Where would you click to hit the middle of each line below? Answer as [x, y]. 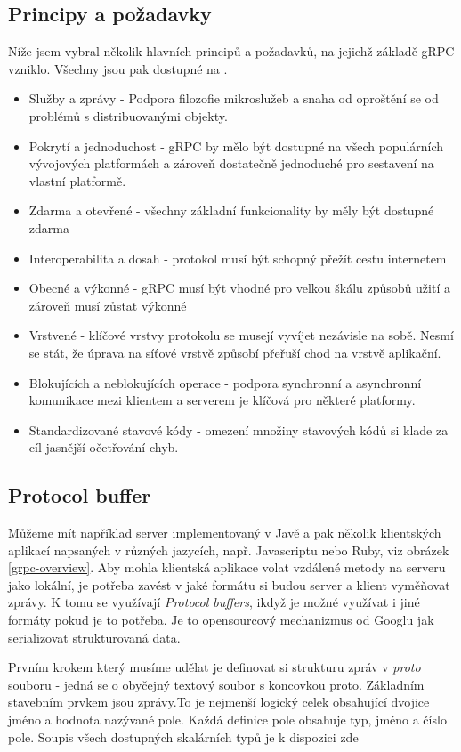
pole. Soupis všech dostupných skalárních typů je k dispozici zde [183, 736]
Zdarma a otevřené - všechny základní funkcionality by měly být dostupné [231, 210]
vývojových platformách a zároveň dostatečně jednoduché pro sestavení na [231, 163]
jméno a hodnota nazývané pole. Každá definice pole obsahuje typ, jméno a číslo [227, 720]
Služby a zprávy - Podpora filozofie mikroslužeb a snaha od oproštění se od [234, 98]
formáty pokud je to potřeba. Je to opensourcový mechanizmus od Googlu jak [221, 620]
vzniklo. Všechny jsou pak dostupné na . [118, 68]
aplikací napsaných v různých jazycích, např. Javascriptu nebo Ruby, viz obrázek [229, 550]
